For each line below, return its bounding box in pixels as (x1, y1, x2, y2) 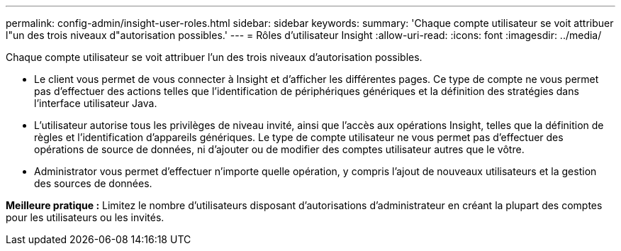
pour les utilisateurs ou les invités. (6, 211, 164, 223)
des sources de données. (34, 177, 152, 189)
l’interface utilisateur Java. (34, 97, 157, 109)
